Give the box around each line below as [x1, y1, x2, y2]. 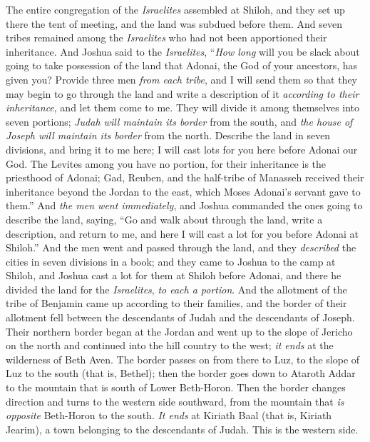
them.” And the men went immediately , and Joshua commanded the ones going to [6, 198, 363, 213]
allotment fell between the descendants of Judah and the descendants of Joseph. [6, 310, 355, 325]
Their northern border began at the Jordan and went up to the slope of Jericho [6, 323, 353, 338]
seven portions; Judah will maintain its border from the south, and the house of [6, 114, 353, 129]
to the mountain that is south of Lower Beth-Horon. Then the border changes [6, 380, 346, 395]
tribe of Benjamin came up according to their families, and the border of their [6, 296, 347, 311]
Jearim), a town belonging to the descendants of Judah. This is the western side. [6, 421, 359, 436]
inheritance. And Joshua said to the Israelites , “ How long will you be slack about [6, 44, 360, 59]
